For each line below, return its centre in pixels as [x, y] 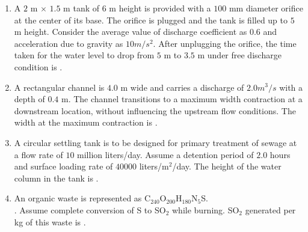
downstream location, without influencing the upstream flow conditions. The [155, 110]
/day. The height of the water [227, 166]
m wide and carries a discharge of [182, 87]
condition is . [38, 66]
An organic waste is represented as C [82, 198]
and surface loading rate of [63, 166]
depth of [29, 99]
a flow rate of [38, 154]
